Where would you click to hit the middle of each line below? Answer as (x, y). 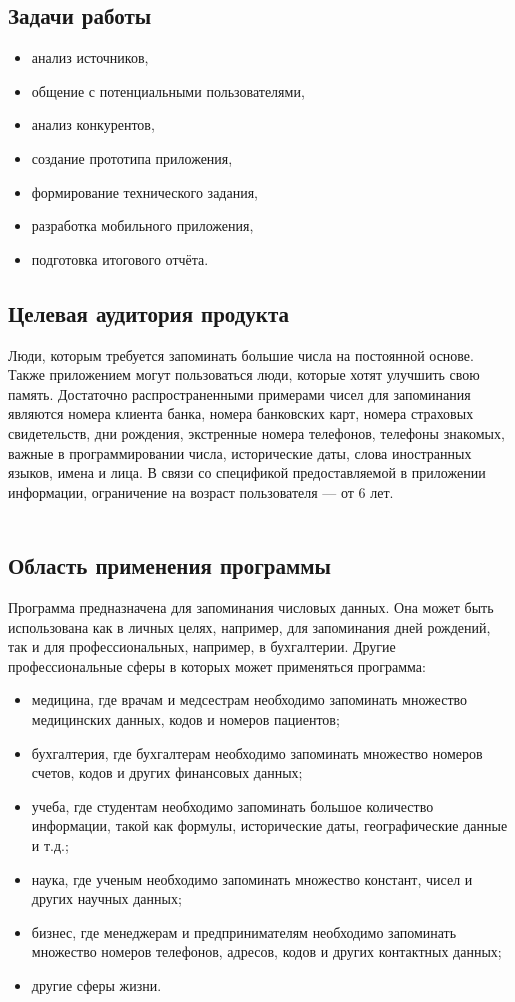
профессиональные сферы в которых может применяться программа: (217, 665)
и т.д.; (50, 845)
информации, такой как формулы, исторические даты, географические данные (269, 825)
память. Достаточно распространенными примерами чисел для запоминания (239, 393)
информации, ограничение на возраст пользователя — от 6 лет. (201, 491)
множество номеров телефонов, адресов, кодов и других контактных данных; (266, 951)
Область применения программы (169, 565)
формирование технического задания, (145, 191)
